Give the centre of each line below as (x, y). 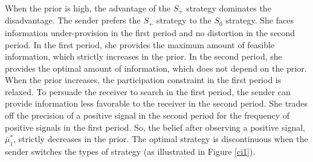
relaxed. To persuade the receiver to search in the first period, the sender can (148, 91)
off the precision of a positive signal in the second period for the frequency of (147, 115)
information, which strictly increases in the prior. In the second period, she (144, 56)
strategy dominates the (229, 8)
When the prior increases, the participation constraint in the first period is (143, 80)
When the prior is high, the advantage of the (88, 8)
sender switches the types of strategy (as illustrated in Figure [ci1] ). (130, 151)
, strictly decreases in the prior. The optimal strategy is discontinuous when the (161, 139)
